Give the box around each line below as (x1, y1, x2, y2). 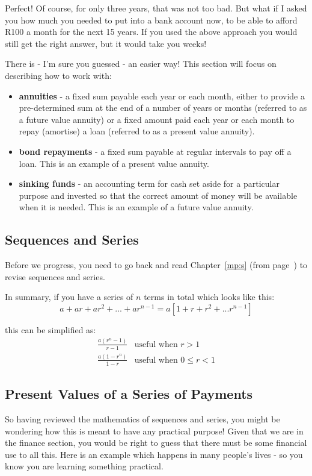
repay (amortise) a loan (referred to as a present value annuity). (19, 125, 255, 137)
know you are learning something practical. (5, 460, 164, 472)
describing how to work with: (5, 69, 112, 81)
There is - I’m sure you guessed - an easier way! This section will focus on (5, 57, 277, 70)
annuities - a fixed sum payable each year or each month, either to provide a (19, 89, 305, 102)
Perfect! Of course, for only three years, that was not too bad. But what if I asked (5, 2, 307, 14)
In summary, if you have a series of (5, 290, 133, 303)
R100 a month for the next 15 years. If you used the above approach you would (5, 25, 298, 38)
